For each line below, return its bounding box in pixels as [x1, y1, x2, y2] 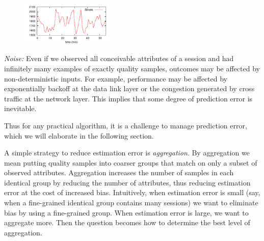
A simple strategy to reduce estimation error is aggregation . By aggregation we [4, 147, 250, 158]
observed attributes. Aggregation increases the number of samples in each [4, 167, 234, 178]
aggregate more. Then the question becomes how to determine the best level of [4, 217, 250, 228]
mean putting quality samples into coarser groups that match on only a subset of [4, 157, 257, 168]
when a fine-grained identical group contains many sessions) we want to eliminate [4, 197, 258, 208]
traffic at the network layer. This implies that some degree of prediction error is [4, 93, 253, 103]
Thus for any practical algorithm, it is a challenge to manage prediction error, [4, 120, 247, 130]
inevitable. [4, 103, 37, 114]
